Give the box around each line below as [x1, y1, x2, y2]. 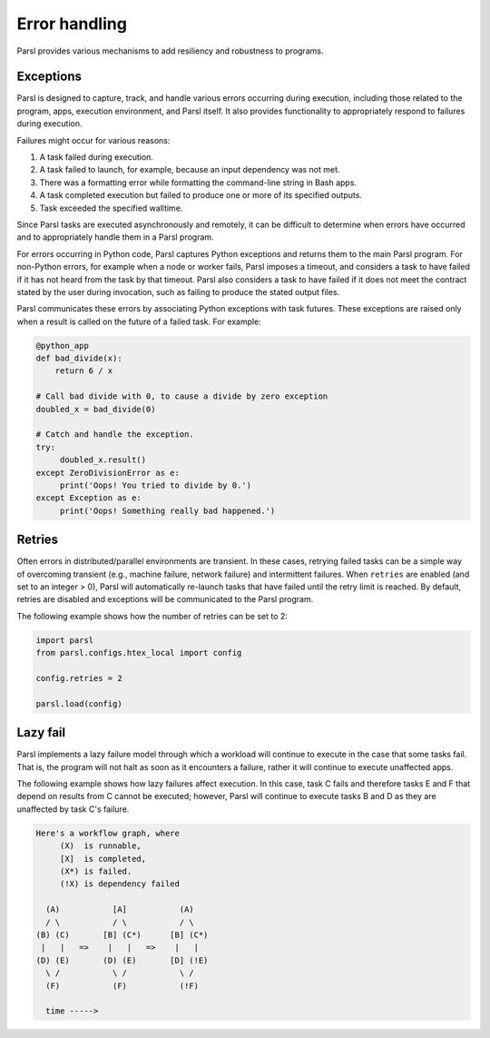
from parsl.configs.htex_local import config [35, 648, 242, 658]
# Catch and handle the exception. [35, 430, 194, 440]
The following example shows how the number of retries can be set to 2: [16, 610, 288, 621]
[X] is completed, [59, 854, 147, 864]
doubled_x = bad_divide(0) [35, 404, 156, 414]
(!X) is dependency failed [59, 879, 181, 889]
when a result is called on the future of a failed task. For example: [16, 316, 262, 327]
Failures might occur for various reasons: [16, 134, 171, 145]
